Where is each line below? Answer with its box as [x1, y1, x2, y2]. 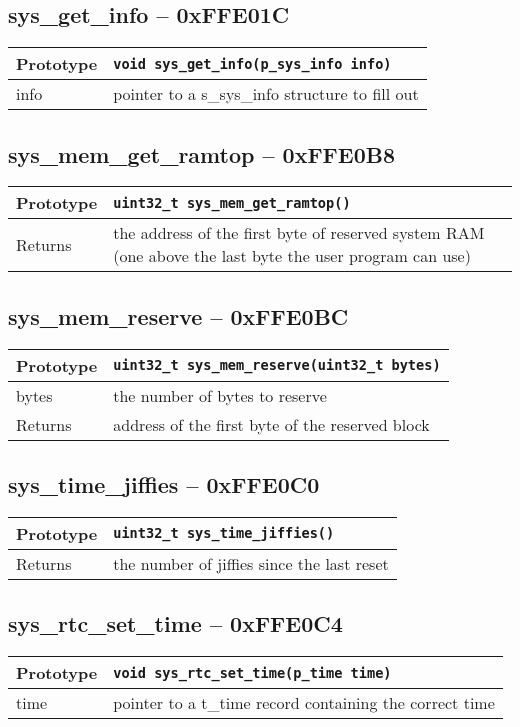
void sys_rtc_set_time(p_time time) [113, 664, 392, 681]
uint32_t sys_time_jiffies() [113, 525, 335, 542]
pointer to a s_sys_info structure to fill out [113, 82, 419, 106]
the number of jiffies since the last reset [113, 551, 389, 575]
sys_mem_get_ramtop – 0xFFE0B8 [8, 138, 396, 169]
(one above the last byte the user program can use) [113, 244, 471, 268]
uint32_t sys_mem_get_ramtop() [113, 194, 351, 211]
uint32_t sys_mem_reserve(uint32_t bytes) [113, 357, 441, 374]
